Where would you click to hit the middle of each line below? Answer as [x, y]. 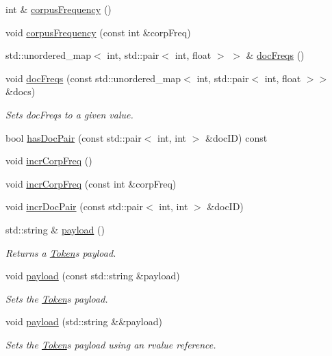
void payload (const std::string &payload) [93, 276]
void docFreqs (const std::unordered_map [93, 78]
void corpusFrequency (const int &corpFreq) [98, 32]
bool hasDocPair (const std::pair [74, 137]
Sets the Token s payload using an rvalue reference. [111, 344]
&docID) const [237, 137]
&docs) [21, 91]
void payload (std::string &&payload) [84, 321]
